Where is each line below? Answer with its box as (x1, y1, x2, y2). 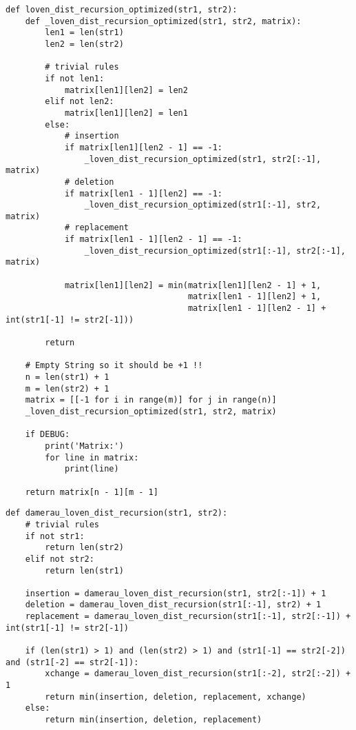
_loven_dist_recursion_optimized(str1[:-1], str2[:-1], (84, 245, 346, 256)
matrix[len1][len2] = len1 (64, 108, 188, 118)
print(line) (64, 464, 119, 474)
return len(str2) (45, 543, 124, 553)
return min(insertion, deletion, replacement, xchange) (45, 691, 306, 702)
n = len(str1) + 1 (25, 372, 109, 382)
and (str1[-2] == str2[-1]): (6, 657, 139, 667)
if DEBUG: (25, 429, 70, 440)
